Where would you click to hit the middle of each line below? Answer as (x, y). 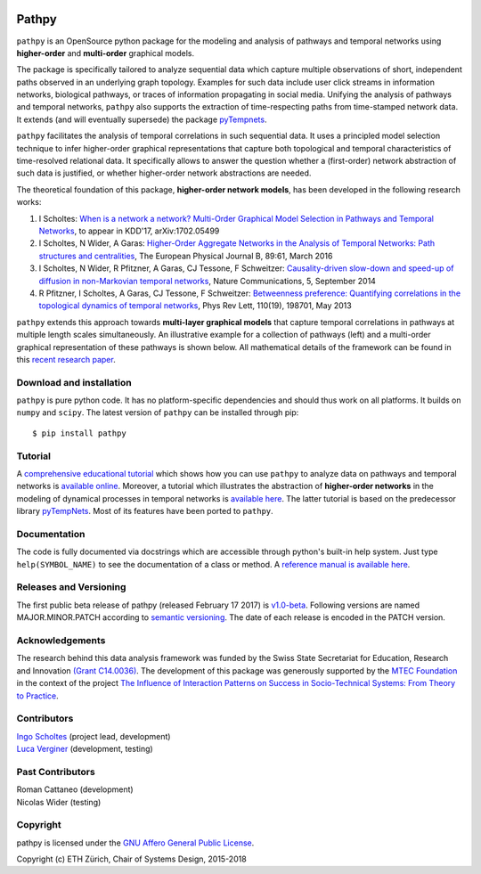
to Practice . (38, 696)
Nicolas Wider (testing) (59, 802)
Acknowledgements (61, 640)
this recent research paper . (66, 359)
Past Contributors (56, 772)
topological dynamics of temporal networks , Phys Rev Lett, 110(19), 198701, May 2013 (195, 306)
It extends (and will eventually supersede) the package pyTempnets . (142, 119)
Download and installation (74, 382)
